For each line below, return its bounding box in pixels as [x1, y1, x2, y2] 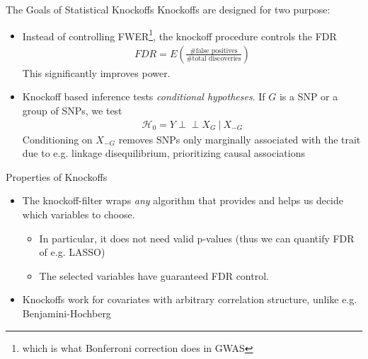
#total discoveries [186, 55, 241, 63]
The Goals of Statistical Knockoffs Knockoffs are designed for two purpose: [6, 2, 330, 16]
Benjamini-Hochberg [22, 306, 111, 321]
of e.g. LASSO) [39, 245, 105, 259]
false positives [195, 47, 238, 54]
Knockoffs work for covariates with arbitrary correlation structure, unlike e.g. [22, 292, 357, 307]
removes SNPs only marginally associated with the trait [118, 131, 361, 146]
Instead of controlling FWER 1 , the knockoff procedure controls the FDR [22, 26, 337, 43]
